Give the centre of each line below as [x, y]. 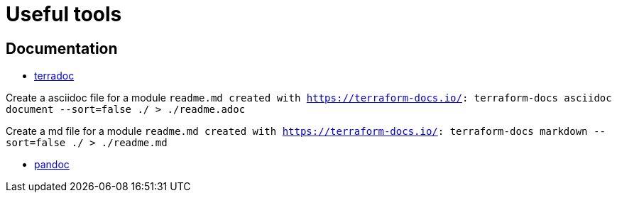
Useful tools [64, 14]
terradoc [54, 76]
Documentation [62, 48]
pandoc [52, 165]
